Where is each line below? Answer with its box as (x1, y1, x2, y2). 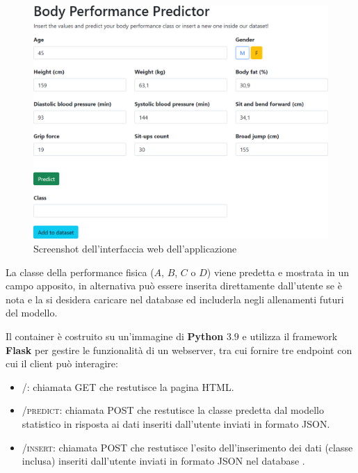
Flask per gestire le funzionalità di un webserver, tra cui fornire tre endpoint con (6, 342, 352, 357)
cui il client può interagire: (6, 356, 118, 371)
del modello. (6, 305, 58, 320)
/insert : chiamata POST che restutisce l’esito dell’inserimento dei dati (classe (22, 440, 353, 454)
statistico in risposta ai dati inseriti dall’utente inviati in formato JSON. (22, 416, 330, 431)
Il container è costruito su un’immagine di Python (6, 328, 224, 343)
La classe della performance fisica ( (6, 264, 154, 279)
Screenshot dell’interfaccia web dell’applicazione (33, 241, 237, 255)
